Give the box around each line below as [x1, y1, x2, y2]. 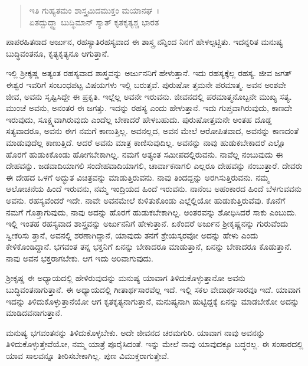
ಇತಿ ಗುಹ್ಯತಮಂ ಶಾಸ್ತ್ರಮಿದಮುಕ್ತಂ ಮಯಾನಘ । [29, 4, 160, 16]
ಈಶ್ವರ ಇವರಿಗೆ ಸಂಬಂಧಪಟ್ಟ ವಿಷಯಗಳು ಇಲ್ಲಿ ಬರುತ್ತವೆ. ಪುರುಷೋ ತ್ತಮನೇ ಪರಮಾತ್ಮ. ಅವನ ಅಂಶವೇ [6, 78, 286, 90]
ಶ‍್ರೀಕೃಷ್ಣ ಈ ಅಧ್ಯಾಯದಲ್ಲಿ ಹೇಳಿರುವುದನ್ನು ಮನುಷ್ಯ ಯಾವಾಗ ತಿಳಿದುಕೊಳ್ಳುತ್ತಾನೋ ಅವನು [6, 272, 245, 284]
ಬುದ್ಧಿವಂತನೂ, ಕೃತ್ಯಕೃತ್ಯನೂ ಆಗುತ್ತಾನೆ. [6, 47, 109, 59]
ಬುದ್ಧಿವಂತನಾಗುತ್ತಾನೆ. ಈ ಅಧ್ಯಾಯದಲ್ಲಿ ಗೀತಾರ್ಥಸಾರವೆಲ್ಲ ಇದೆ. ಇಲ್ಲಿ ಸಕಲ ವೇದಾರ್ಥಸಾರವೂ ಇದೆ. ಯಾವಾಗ [6, 283, 300, 296]
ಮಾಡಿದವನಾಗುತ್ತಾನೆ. [6, 306, 63, 319]
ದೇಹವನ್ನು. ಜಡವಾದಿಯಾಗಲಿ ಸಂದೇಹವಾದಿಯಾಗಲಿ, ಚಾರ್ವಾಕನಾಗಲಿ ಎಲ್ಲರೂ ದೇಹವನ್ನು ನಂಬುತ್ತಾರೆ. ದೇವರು [6, 159, 303, 172]
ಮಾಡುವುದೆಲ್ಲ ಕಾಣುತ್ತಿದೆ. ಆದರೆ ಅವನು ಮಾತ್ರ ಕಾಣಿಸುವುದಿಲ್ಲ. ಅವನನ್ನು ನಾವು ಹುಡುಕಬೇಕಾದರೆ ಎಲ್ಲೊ [6, 136, 286, 148]
